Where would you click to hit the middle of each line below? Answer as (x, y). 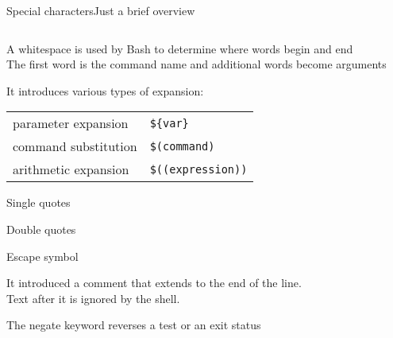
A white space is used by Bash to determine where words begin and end (180, 48)
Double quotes (41, 229)
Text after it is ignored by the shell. (93, 298)
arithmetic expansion (71, 169)
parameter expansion (71, 123)
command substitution (75, 146)
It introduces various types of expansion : (105, 90)
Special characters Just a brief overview (101, 10)
